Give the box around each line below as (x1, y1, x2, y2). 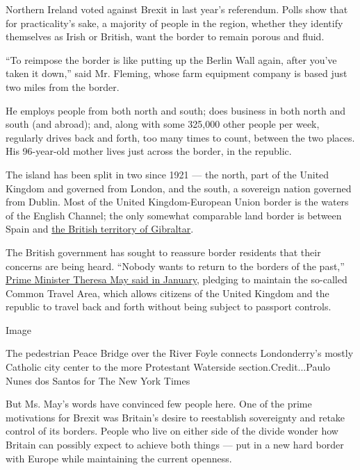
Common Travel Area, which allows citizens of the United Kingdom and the (6, 285, 329, 300)
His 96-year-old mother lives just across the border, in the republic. (6, 144, 292, 158)
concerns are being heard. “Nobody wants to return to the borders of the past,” (6, 258, 345, 273)
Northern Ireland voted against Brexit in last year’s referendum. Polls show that (6, 2, 348, 16)
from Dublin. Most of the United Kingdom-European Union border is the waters (6, 194, 349, 209)
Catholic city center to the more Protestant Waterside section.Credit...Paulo (6, 360, 331, 374)
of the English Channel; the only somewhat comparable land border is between (6, 208, 342, 222)
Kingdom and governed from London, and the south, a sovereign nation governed (6, 181, 352, 195)
